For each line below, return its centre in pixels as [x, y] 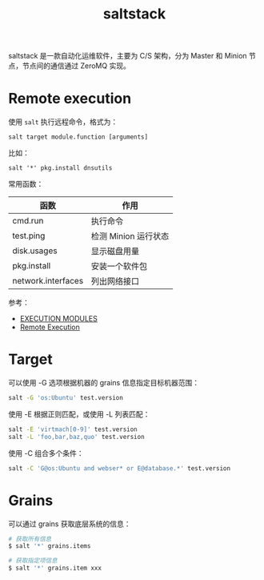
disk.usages [35, 251]
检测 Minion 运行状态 [130, 236]
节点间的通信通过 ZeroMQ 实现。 [76, 66]
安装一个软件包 [119, 267]
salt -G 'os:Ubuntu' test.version [66, 398]
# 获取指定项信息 [33, 561]
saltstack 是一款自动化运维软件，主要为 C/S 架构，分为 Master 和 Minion [128, 56]
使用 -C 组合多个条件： [46, 453]
